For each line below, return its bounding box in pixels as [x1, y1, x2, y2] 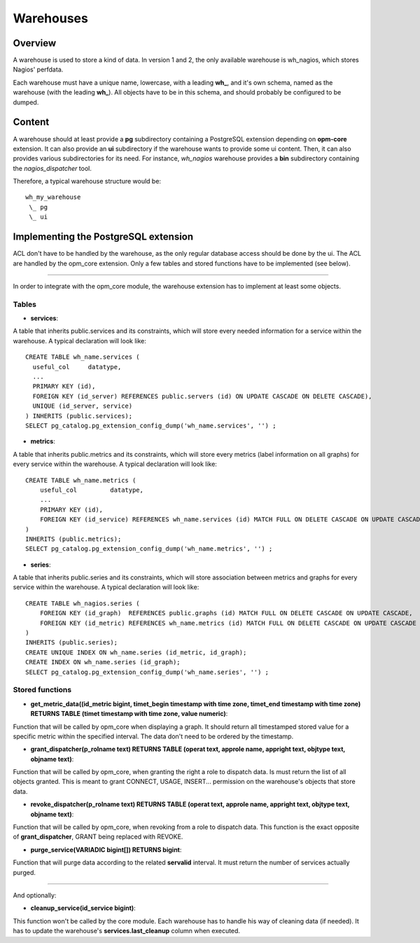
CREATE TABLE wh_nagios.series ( [25, 599, 140, 607]
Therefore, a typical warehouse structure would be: [13, 177, 161, 186]
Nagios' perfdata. [13, 65, 64, 74]
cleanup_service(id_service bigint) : [30, 904, 136, 912]
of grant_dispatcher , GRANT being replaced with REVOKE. [13, 832, 183, 841]
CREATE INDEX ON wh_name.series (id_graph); [25, 659, 181, 666]
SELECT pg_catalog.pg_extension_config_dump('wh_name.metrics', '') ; [25, 545, 273, 553]
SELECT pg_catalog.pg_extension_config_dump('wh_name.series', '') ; [25, 668, 269, 676]
